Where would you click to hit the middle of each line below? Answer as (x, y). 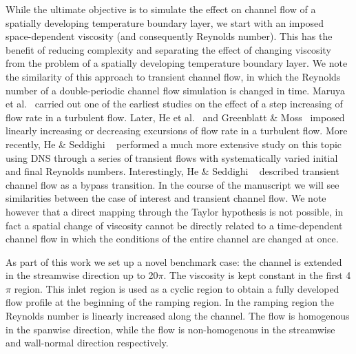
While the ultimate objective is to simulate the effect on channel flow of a (161, 9)
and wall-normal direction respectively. (87, 343)
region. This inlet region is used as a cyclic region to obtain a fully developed (177, 288)
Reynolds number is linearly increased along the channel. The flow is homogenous (178, 316)
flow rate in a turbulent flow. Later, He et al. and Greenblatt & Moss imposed (175, 117)
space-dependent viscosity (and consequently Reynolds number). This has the (169, 36)
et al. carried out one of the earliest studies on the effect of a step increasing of (174, 104)
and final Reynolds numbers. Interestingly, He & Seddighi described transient (172, 171)
